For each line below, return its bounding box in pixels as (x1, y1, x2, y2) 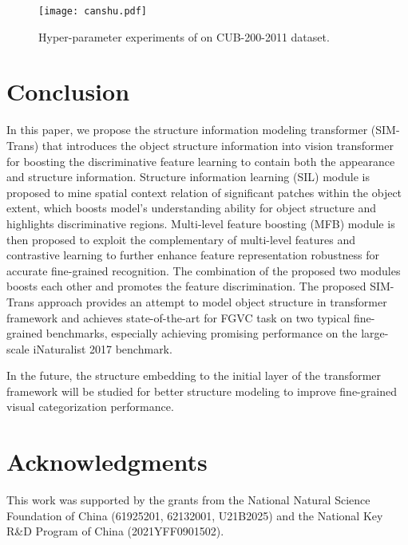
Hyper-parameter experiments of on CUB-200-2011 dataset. (38, 28, 330, 45)
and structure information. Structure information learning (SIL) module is (6, 168, 370, 185)
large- (361, 325, 389, 342)
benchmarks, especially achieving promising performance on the (46, 325, 358, 342)
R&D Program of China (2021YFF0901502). (6, 523, 224, 539)
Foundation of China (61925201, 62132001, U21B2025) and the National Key (6, 507, 383, 523)
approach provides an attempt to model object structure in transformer (38, 293, 387, 310)
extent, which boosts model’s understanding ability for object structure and (6, 199, 376, 216)
